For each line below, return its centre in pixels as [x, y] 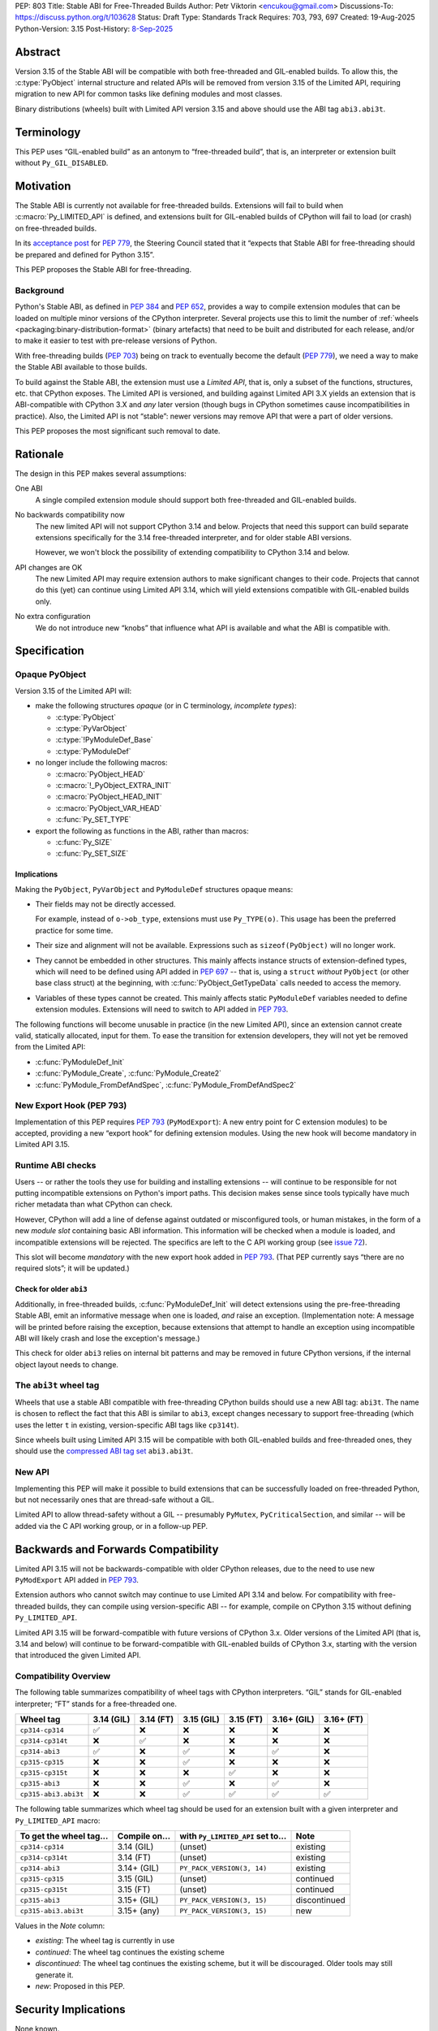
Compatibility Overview [63, 1676]
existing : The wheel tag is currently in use [105, 1941]
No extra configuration [53, 617]
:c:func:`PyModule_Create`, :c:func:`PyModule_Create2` [129, 1073]
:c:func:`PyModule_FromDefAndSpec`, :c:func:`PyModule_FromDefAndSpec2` [166, 1085]
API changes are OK [49, 567]
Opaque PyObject [51, 674]
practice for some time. [74, 930]
